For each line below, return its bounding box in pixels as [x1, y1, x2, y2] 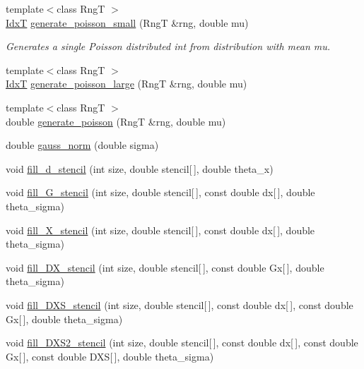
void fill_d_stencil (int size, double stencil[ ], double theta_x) [6, 161, 274, 176]
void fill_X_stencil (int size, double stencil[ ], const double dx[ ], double [6, 222, 315, 237]
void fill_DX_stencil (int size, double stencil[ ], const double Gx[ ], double [6, 260, 324, 274]
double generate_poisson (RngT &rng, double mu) [6, 114, 226, 128]
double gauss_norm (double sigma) [6, 138, 159, 152]
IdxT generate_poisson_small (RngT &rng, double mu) [6, 15, 249, 30]
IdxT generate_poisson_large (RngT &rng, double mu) [6, 76, 247, 91]
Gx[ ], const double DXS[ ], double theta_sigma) [6, 349, 214, 363]
